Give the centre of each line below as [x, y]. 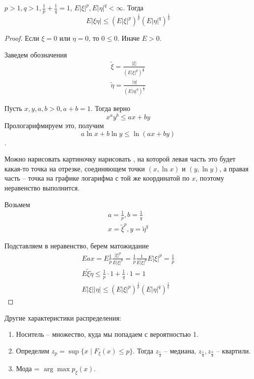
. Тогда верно [110, 108]
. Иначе [129, 38]
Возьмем [17, 204]
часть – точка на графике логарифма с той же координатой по [97, 178]
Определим [33, 350]
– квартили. [234, 350]
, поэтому [210, 178]
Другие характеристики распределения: [63, 317]
